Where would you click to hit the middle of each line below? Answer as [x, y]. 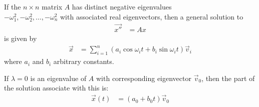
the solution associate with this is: [56, 88]
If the [13, 6]
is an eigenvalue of [58, 78]
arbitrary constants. [84, 61]
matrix [52, 6]
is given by [21, 38]
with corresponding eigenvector [144, 78]
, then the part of [228, 78]
